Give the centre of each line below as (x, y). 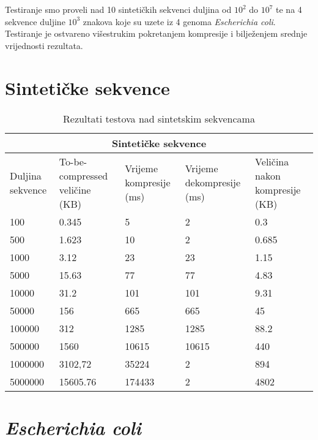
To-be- (73, 161)
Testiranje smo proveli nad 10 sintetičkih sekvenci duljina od (118, 9)
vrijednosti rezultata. (44, 45)
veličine (75, 189)
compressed (83, 175)
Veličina (272, 161)
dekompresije (213, 182)
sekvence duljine (35, 21)
